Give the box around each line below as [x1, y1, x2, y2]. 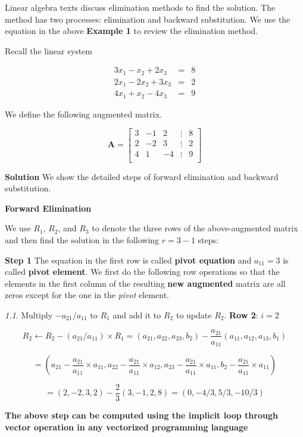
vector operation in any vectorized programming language [5, 420, 248, 433]
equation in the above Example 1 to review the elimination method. [5, 24, 258, 37]
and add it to [113, 308, 161, 321]
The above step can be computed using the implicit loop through [5, 409, 278, 421]
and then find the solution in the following [5, 233, 160, 246]
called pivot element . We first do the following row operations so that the [5, 265, 280, 278]
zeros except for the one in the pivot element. [5, 289, 169, 301]
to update [176, 308, 212, 321]
